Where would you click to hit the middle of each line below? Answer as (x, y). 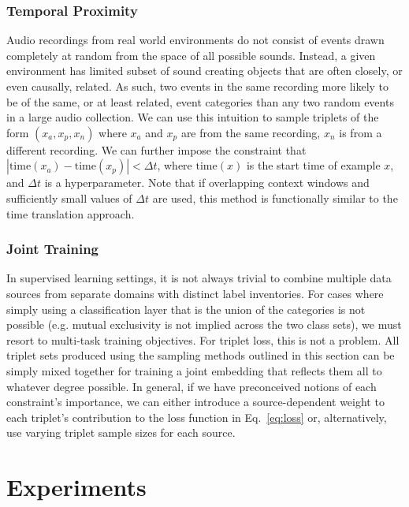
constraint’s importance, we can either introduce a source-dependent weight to (195, 402)
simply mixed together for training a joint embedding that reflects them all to (194, 370)
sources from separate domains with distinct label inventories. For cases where (195, 293)
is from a (361, 132)
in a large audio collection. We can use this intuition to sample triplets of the (193, 117)
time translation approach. (71, 213)
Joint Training (53, 249)
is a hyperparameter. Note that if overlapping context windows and (207, 183)
